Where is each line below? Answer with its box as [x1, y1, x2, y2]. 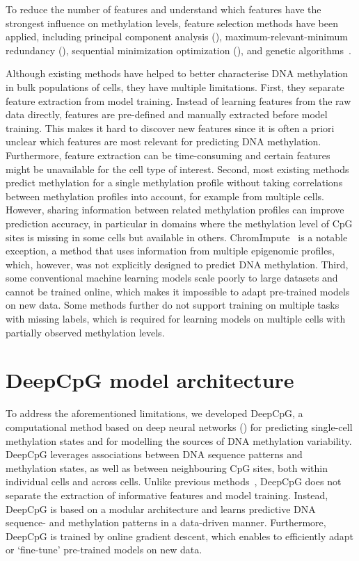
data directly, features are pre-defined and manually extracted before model [6, 107, 328, 122]
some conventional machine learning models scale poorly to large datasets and [6, 270, 338, 285]
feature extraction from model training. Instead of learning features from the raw [6, 93, 351, 108]
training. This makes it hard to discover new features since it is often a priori [6, 120, 335, 135]
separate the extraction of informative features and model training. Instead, [6, 487, 328, 502]
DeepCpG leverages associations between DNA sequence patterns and [6, 447, 303, 462]
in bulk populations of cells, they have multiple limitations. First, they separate [6, 79, 344, 94]
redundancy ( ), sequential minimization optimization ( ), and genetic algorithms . [6, 42, 351, 57]
